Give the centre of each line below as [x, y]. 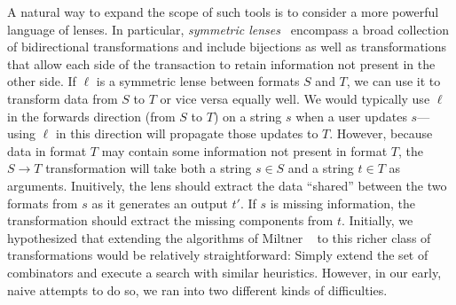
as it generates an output [160, 203]
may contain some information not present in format [244, 150]
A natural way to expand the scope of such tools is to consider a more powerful [223, 12]
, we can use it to [393, 81]
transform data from [63, 98]
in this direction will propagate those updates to [187, 133]
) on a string [248, 116]
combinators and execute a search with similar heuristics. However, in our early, [224, 272]
